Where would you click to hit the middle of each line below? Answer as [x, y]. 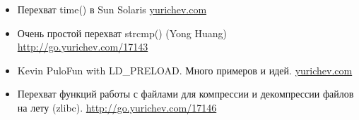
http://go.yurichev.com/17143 [83, 47]
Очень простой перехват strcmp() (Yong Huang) [122, 33]
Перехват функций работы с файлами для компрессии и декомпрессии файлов [186, 94]
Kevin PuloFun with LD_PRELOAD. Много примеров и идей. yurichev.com [185, 70]
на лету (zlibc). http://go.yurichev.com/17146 [117, 107]
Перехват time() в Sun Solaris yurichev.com [112, 9]
